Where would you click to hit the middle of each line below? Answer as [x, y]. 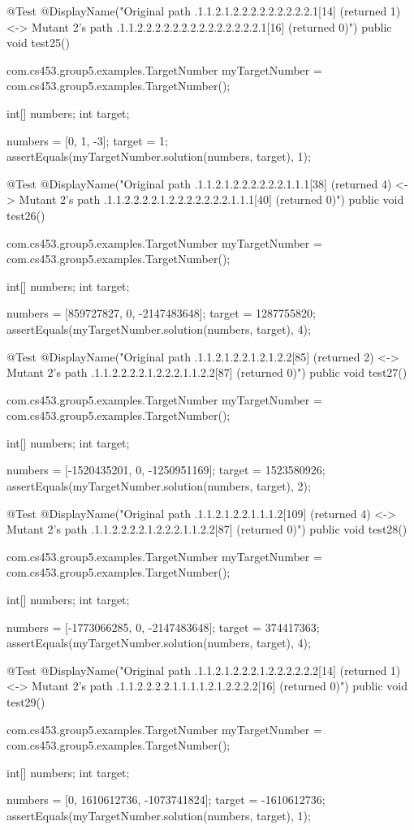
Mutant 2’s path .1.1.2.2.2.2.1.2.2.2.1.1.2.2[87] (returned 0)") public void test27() [207, 372]
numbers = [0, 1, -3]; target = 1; [87, 140]
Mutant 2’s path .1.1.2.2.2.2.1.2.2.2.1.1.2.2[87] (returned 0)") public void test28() [207, 529]
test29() [26, 702]
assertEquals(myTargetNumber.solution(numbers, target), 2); [159, 486]
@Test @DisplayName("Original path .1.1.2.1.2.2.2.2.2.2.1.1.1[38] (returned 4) [199, 183]
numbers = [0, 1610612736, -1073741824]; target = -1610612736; [166, 800]
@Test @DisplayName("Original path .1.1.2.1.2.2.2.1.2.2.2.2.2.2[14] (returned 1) [204, 670]
